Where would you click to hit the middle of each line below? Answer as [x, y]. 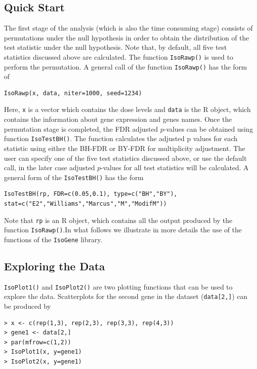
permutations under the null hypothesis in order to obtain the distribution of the [127, 37]
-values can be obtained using [208, 129]
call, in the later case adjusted [50, 167]
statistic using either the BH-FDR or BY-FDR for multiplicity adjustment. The [125, 148]
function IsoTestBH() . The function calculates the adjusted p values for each [121, 138]
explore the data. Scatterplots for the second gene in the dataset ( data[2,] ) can [126, 296]
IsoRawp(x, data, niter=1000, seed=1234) [73, 93]
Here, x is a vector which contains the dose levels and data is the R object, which [128, 109]
